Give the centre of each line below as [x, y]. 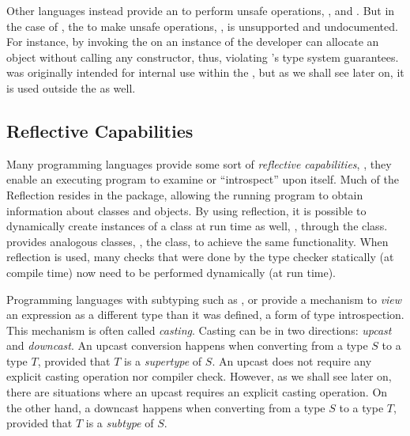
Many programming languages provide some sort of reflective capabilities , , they [199, 163]
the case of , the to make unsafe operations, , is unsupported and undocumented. [202, 26]
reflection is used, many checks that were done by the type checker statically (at [200, 257]
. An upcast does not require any [292, 360]
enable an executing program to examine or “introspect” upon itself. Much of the [203, 179]
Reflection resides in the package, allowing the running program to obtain [185, 194]
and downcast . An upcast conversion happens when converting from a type [187, 345]
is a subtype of [120, 423]
